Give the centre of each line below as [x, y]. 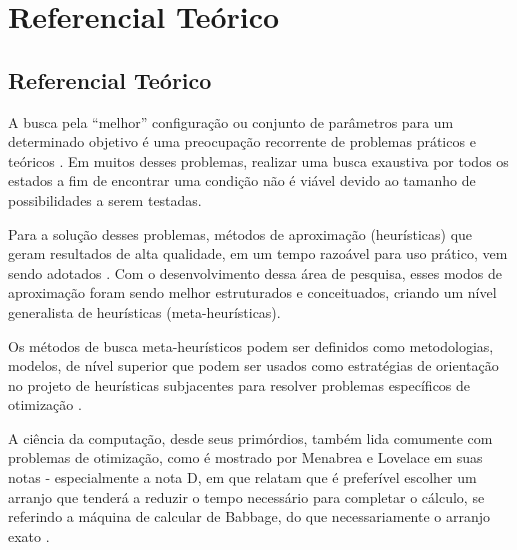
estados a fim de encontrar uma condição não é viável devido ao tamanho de [242, 180]
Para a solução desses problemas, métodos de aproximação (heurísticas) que [240, 233]
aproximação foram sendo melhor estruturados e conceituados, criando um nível [252, 292]
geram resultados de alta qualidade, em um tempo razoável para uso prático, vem [258, 253]
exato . [29, 535]
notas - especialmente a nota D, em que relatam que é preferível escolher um [242, 477]
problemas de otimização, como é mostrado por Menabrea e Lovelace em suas [245, 457]
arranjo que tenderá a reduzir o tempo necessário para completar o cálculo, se [246, 496]
